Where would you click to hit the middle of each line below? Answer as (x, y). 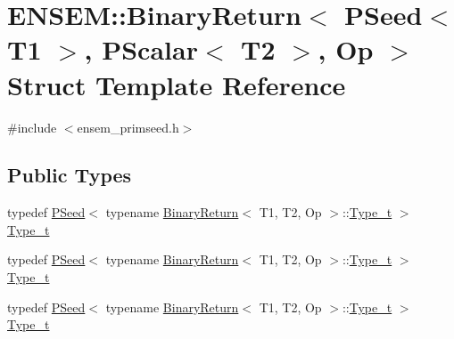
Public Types (70, 175)
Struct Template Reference (177, 84)
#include (32, 127)
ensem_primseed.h (128, 127)
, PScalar (141, 49)
